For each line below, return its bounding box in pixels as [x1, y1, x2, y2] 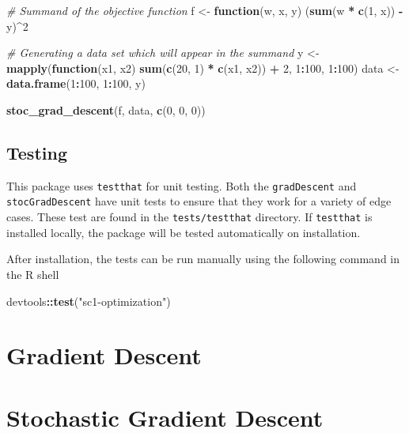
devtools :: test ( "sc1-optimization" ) [6, 292, 171, 309]
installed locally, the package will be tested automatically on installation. [6, 224, 361, 240]
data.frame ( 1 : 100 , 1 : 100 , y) [6, 75, 146, 92]
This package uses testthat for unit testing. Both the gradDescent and [6, 177, 357, 194]
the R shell [6, 265, 59, 282]
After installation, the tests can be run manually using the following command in [6, 250, 400, 267]
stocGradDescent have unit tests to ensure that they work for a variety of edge [6, 193, 392, 209]
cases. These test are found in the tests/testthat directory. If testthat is [6, 209, 373, 225]
